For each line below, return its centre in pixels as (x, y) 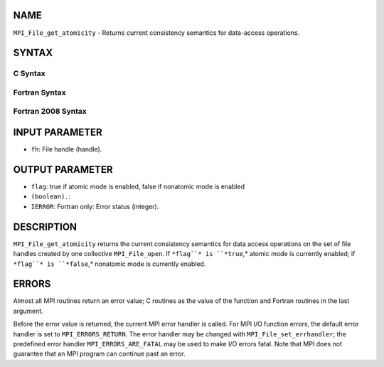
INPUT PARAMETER (58, 133)
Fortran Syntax (39, 92)
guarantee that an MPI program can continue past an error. (99, 354)
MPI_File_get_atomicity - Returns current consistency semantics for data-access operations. (156, 33)
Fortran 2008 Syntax (50, 112)
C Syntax (29, 73)
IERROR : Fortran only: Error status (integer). (95, 206)
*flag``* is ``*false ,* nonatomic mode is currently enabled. (110, 264)
